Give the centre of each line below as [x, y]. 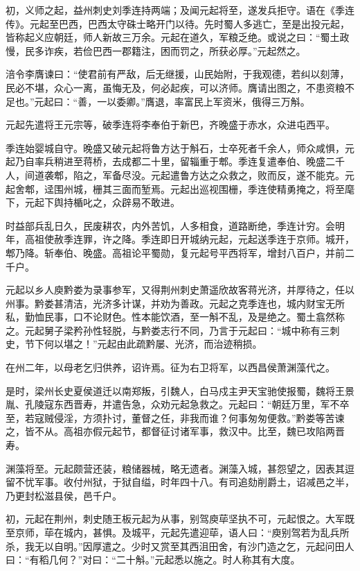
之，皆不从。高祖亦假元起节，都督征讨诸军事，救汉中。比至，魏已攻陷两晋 [175, 431]
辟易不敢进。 [151, 202]
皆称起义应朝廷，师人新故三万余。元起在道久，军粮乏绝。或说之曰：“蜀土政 [178, 37]
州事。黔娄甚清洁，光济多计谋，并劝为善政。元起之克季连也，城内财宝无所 [175, 303]
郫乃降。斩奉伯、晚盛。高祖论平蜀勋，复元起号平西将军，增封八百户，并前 [175, 252]
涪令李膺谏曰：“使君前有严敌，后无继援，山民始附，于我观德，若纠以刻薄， [178, 74]
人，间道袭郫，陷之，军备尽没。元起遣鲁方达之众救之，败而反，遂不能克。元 [180, 174]
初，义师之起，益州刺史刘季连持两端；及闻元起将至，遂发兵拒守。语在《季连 [180, 10]
